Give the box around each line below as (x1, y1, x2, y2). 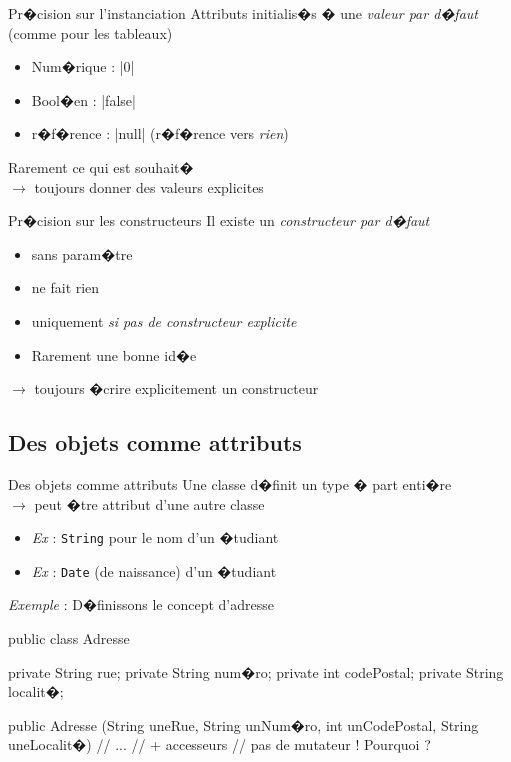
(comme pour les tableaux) (8, 22, 173, 43)
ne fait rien (31, 277, 100, 298)
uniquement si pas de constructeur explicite (31, 310, 297, 331)
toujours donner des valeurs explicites (34, 176, 264, 197)
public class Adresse (8, 628, 130, 649)
